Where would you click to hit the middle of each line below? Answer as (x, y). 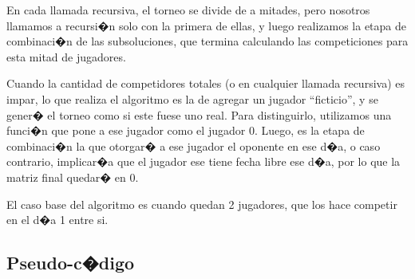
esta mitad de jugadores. (66, 56)
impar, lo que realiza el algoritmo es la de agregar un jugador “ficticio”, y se (192, 98)
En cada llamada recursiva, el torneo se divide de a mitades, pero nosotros (188, 10)
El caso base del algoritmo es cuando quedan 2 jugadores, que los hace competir (202, 204)
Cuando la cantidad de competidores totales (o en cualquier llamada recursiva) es (206, 83)
